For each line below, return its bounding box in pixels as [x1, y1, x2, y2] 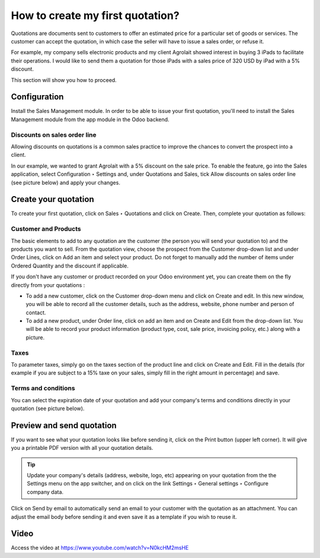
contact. [25, 309, 46, 316]
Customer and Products [11, 225, 81, 233]
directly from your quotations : [11, 281, 85, 288]
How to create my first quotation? [11, 9, 180, 22]
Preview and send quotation [11, 420, 117, 430]
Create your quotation [11, 194, 94, 204]
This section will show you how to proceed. [11, 76, 117, 83]
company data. [27, 488, 64, 496]
